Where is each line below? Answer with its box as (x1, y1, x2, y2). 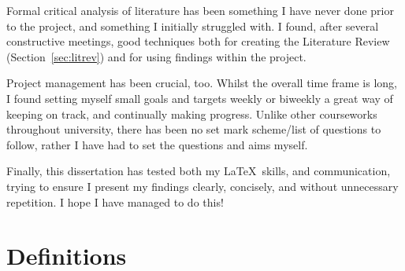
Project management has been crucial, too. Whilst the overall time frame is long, (6, 75, 398, 91)
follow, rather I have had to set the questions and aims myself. (6, 136, 308, 152)
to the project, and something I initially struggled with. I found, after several (6, 17, 379, 34)
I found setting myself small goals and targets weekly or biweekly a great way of (6, 90, 393, 106)
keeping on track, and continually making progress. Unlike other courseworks (6, 105, 377, 122)
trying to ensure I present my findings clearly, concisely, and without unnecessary (6, 178, 399, 194)
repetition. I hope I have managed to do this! (6, 193, 224, 210)
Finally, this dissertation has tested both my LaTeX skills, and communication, (6, 163, 391, 179)
